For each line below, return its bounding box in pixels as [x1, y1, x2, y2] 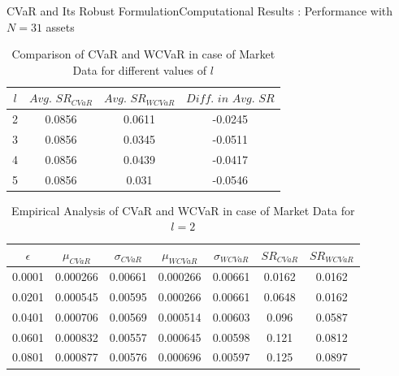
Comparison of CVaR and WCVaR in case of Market [11, 45, 275, 63]
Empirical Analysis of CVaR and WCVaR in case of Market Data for [11, 201, 355, 218]
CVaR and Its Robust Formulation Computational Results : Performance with [7, 2, 393, 19]
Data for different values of [72, 61, 207, 78]
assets [46, 18, 75, 35]
